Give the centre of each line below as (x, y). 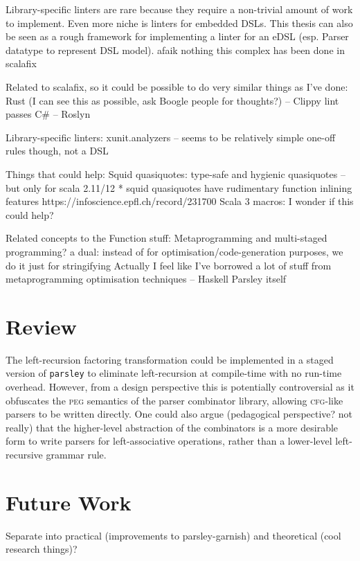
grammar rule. (76, 455)
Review (41, 326)
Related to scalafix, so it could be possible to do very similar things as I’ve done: (177, 86)
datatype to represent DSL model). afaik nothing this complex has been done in (175, 50)
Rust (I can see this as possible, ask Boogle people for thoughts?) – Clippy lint (172, 100)
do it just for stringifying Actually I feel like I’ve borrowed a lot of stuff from (169, 265)
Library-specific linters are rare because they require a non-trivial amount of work (179, 9)
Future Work (69, 502)
